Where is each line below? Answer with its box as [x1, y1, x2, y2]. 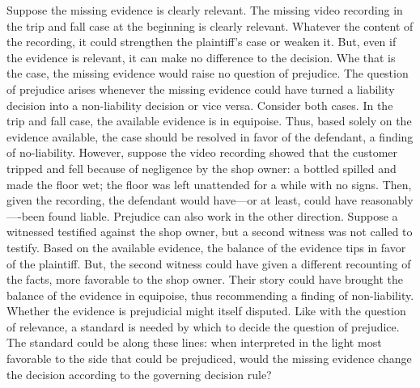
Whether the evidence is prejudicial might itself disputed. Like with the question [6, 302, 406, 319]
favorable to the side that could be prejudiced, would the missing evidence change [6, 350, 412, 367]
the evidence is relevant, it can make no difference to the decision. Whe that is [6, 48, 396, 65]
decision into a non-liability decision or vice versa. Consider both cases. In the [6, 96, 393, 113]
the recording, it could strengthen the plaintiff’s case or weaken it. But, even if [6, 33, 397, 50]
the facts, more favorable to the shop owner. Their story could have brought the [6, 271, 404, 288]
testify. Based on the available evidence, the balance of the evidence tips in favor [6, 238, 406, 255]
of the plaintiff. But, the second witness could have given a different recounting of [6, 255, 411, 272]
